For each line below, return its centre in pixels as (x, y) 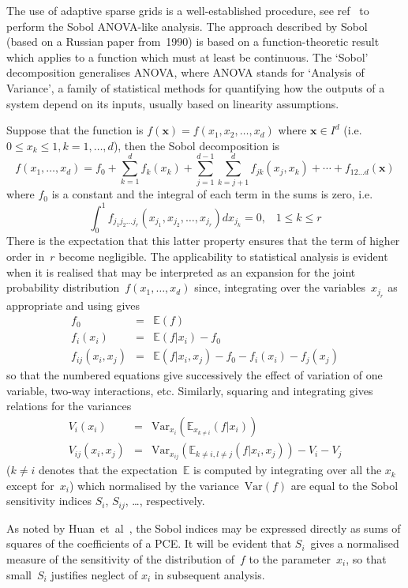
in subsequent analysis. (210, 574)
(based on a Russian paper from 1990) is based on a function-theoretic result (193, 41)
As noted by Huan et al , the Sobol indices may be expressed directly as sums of (204, 528)
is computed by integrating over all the (287, 470)
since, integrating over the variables (280, 287)
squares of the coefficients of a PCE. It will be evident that (149, 543)
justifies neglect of (94, 574)
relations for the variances (69, 406)
